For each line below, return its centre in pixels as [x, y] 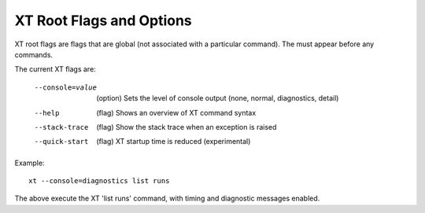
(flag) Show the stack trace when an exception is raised [187, 127]
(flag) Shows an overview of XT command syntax [176, 112]
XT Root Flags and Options [103, 20]
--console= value [66, 87]
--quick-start [61, 142]
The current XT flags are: [55, 69]
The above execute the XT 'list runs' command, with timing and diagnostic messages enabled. [167, 198]
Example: [30, 163]
